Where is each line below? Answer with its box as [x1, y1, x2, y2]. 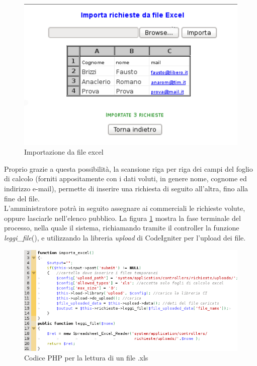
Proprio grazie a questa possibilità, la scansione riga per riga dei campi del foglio [4, 163, 253, 174]
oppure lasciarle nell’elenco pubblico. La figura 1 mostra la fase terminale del [4, 212, 241, 223]
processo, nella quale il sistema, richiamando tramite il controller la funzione [4, 222, 239, 233]
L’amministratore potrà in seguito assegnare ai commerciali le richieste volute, [4, 203, 245, 213]
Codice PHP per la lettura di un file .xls [24, 352, 148, 363]
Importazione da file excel [24, 147, 104, 157]
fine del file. [4, 193, 40, 203]
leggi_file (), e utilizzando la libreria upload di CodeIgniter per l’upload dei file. [4, 232, 246, 243]
